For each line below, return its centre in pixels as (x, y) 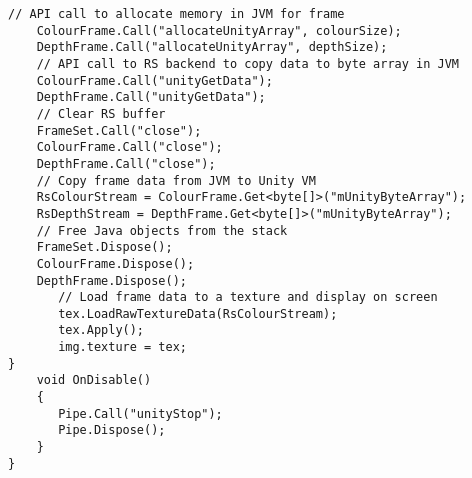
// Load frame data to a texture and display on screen (248, 297)
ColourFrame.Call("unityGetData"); (154, 80)
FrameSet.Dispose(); (104, 247)
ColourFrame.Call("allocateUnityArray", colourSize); (219, 30)
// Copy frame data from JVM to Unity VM (176, 180)
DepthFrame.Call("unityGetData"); (151, 97)
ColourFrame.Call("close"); (129, 147)
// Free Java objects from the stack (162, 230)
